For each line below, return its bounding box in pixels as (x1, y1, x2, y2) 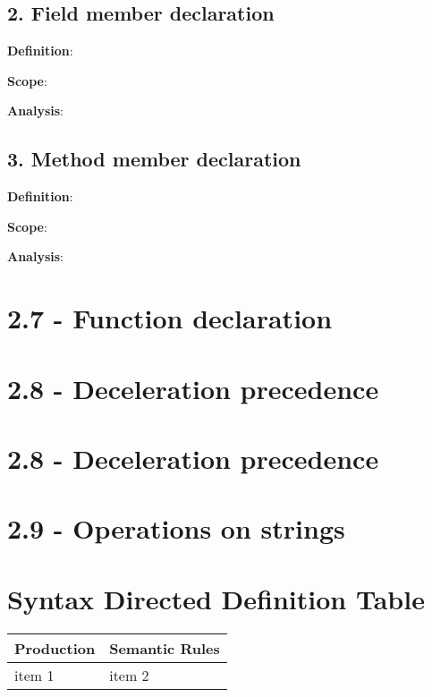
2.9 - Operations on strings (7, 510, 345, 547)
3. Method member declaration (7, 145, 301, 173)
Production (14, 637, 96, 659)
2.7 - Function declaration (7, 300, 333, 336)
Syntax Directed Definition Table (7, 580, 425, 616)
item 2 (109, 664, 149, 685)
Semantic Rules (109, 637, 220, 659)
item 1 (14, 664, 55, 685)
